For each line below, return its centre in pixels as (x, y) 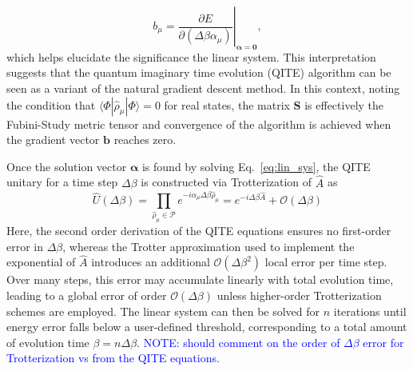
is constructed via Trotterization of (226, 182)
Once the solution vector (67, 166)
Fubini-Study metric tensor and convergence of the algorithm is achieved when (199, 124)
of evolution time (48, 342)
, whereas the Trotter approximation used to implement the (208, 246)
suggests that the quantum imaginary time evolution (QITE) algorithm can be (199, 72)
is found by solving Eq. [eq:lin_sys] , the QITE (256, 166)
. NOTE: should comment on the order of (238, 342)
